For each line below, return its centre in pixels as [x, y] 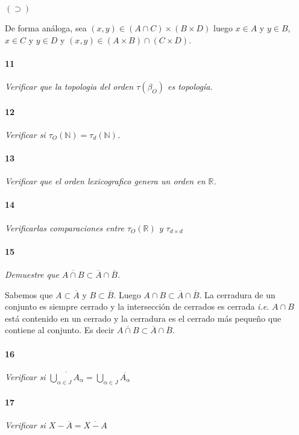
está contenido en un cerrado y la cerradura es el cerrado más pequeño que [143, 318]
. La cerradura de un [237, 294]
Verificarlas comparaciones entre [65, 227]
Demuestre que [32, 274]
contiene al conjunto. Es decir [60, 330]
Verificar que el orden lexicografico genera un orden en [105, 181]
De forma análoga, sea [46, 28]
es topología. [190, 86]
